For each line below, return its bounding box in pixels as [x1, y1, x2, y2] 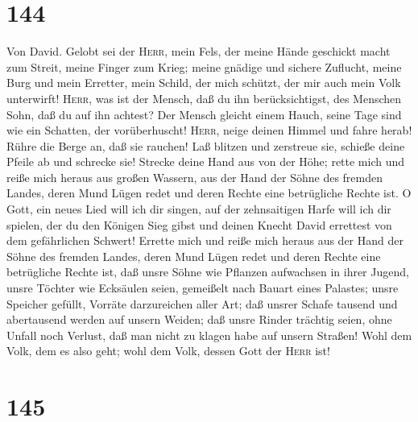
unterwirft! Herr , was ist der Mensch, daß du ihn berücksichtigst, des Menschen [6, 89, 402, 106]
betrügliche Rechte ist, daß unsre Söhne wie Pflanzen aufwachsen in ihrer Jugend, [6, 263, 409, 280]
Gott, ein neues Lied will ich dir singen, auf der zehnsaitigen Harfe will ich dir [6, 201, 391, 217]
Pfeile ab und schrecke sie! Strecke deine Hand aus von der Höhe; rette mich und [6, 153, 405, 170]
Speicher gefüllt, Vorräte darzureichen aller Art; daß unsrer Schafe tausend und [6, 295, 398, 312]
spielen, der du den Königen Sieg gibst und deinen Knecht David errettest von [6, 216, 392, 233]
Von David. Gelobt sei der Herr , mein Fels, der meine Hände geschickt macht [6, 43, 391, 60]
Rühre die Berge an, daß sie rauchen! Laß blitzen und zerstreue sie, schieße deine [6, 137, 405, 154]
